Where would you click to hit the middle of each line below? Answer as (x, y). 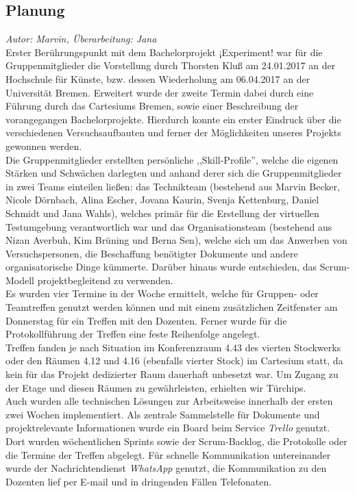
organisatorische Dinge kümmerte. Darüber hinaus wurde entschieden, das (161, 267)
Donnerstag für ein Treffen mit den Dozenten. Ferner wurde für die (146, 320)
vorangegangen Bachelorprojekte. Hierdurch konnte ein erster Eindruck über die (173, 119)
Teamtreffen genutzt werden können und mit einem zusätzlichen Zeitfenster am (172, 307)
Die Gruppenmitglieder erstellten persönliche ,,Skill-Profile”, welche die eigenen (172, 159)
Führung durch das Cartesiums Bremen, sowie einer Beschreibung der (152, 106)
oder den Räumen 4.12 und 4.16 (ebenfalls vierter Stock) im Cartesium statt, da (174, 361)
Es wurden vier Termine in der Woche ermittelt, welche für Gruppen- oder (162, 293)
